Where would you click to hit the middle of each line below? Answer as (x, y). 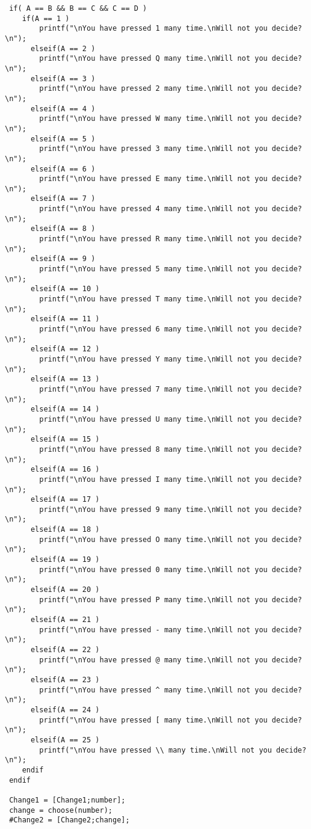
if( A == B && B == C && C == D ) (78, 8)
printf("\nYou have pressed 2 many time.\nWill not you (153, 89)
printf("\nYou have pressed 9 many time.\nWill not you (153, 509)
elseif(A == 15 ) (65, 439)
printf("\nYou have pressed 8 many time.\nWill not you (153, 449)
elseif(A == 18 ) (65, 530)
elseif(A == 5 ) (63, 139)
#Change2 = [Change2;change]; (69, 820)
